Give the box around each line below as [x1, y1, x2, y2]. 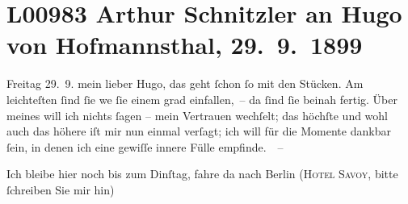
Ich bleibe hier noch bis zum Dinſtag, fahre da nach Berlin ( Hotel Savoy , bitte [6, 165, 398, 182]
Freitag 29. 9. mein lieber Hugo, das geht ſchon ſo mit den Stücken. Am [6, 75, 364, 92]
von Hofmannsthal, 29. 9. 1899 [6, 28, 363, 61]
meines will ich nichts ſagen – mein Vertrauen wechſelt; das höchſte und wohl [6, 106, 389, 123]
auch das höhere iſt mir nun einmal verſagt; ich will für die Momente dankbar [6, 123, 391, 139]
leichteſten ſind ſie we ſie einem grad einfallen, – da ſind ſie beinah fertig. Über [6, 90, 397, 107]
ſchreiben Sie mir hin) [6, 181, 115, 198]
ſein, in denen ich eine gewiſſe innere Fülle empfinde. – [6, 138, 284, 155]
